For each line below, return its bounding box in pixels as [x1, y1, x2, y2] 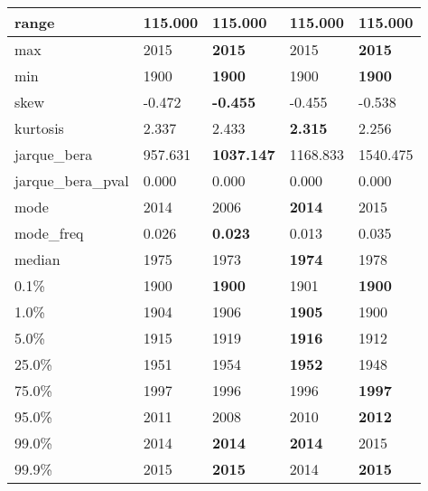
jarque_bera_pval [14, 170, 129, 191]
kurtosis [14, 118, 64, 138]
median [14, 249, 60, 269]
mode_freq [14, 222, 84, 243]
